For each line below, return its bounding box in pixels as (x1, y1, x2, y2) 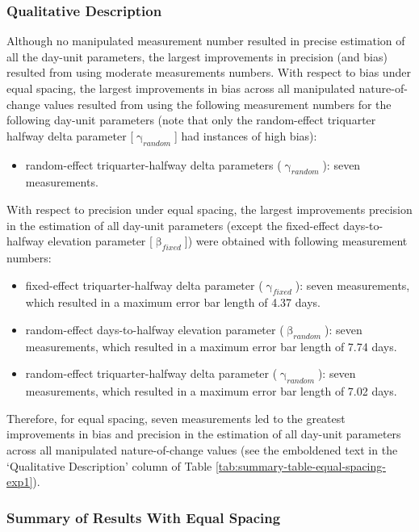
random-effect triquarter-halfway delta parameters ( (25, 156, 282, 173)
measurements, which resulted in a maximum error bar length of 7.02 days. (25, 383, 397, 400)
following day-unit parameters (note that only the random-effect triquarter (6, 111, 376, 128)
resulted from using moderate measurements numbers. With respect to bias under (6, 64, 411, 81)
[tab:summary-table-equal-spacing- (215, 457, 386, 474)
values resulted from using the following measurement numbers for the (44, 95, 392, 112)
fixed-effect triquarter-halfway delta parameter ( (25, 276, 263, 293)
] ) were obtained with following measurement (184, 232, 408, 249)
